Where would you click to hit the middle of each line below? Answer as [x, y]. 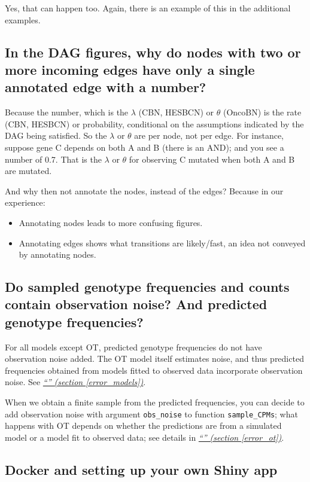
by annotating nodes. [57, 254]
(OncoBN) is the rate [262, 112]
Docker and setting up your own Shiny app [141, 469]
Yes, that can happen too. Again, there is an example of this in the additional [148, 8]
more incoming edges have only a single [130, 69]
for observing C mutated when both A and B [212, 159]
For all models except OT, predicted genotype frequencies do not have [133, 347]
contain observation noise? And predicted [136, 304]
